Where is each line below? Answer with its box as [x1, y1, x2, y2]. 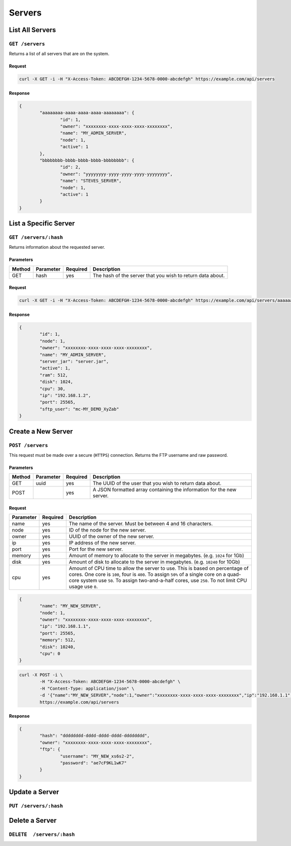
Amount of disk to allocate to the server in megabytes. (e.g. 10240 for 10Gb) [68, 559, 240, 566]
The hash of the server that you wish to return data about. [93, 272, 225, 279]
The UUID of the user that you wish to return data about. [93, 480, 222, 487]
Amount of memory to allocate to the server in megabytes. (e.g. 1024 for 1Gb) [68, 552, 244, 559]
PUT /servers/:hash [9, 803, 63, 809]
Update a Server [9, 788, 59, 796]
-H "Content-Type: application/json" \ [39, 686, 134, 691]
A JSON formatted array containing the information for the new [93, 486, 237, 493]
